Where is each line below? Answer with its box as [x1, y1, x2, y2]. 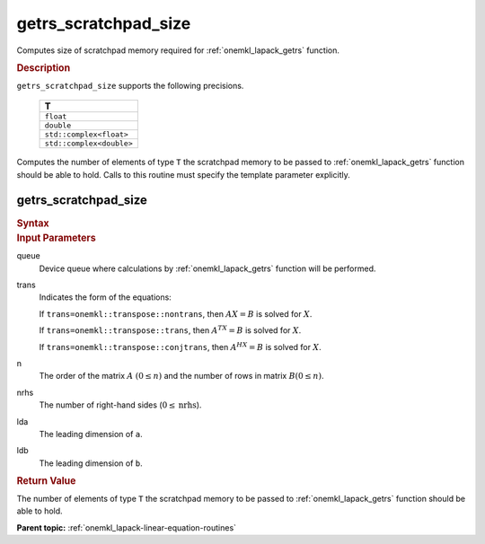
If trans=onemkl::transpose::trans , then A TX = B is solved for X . [39, 324, 302, 336]
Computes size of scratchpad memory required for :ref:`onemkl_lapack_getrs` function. [16, 45, 340, 56]
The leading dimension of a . [39, 428, 143, 439]
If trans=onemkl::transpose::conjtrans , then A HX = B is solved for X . [39, 340, 322, 352]
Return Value [16, 475, 76, 487]
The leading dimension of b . [39, 458, 143, 469]
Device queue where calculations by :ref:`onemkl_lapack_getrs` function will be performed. [39, 263, 376, 274]
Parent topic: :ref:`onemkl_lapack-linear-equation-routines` [16, 522, 237, 533]
